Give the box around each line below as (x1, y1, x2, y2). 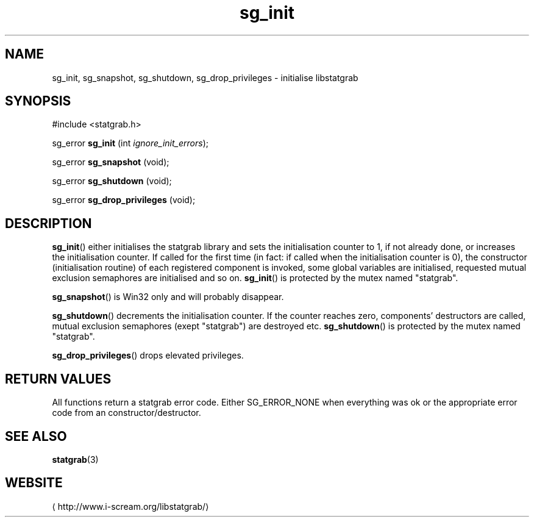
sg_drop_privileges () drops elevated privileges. (52, 350, 244, 361)
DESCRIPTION (5, 215, 92, 231)
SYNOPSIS (5, 93, 71, 109)
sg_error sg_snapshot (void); (52, 157, 169, 168)
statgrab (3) (52, 454, 99, 465)
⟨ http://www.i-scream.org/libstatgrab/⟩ (52, 501, 209, 512)
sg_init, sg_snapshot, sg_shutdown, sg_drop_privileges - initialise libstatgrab (52, 72, 358, 83)
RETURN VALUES (5, 371, 112, 387)
